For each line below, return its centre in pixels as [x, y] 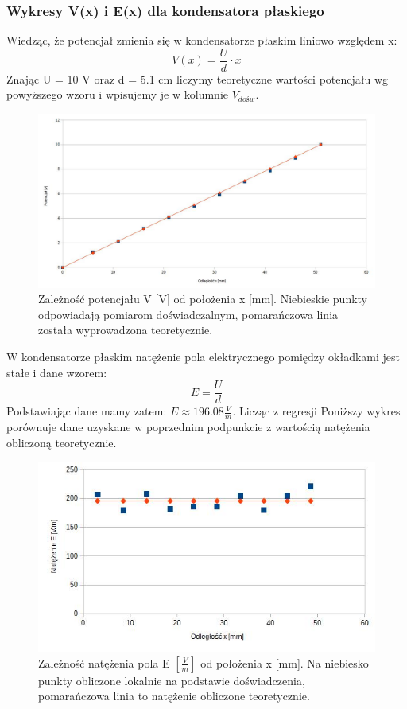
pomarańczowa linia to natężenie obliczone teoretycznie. [174, 696]
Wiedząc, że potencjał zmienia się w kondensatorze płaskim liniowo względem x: [202, 40]
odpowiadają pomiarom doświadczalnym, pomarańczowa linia [188, 314]
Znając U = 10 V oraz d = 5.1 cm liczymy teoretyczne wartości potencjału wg [198, 78]
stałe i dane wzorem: [57, 372]
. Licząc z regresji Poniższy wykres [316, 411]
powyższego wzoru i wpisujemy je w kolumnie [117, 94]
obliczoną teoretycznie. [62, 442]
